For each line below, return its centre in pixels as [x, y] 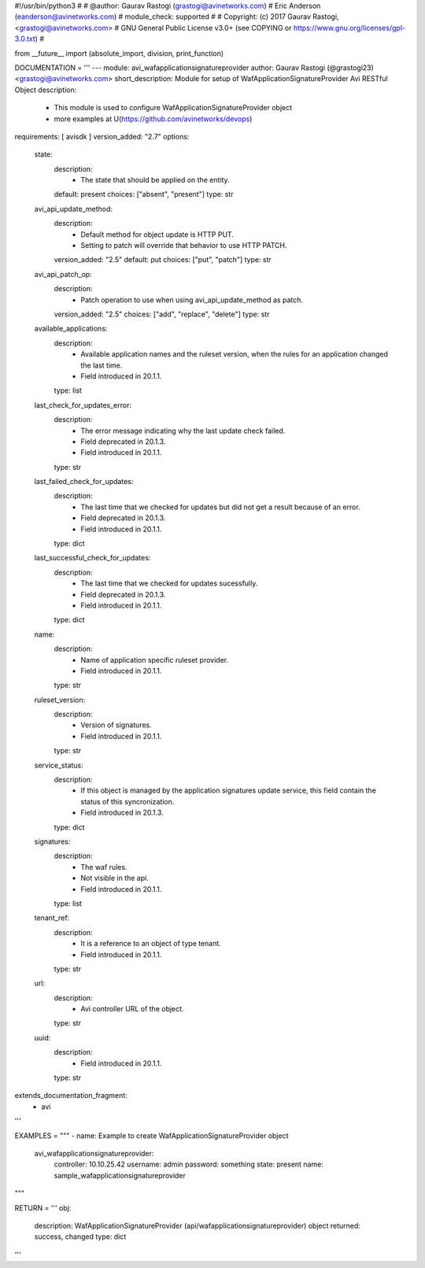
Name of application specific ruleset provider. [154, 660]
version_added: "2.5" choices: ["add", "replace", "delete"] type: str [162, 314]
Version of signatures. [116, 725]
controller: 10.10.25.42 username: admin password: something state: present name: [189, 1164]
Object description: [46, 90]
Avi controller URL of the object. [132, 1009]
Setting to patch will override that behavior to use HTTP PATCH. [184, 246]
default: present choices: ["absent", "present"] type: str [144, 194]
